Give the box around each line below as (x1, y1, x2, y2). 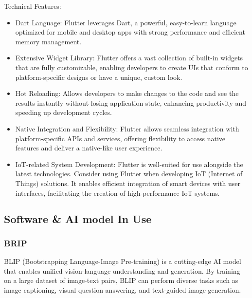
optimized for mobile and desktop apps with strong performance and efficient (15, 27, 245, 37)
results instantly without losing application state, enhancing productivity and (15, 97, 247, 108)
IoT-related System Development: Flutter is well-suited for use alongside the (15, 159, 243, 169)
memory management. (15, 36, 82, 46)
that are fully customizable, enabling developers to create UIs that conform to (15, 62, 248, 72)
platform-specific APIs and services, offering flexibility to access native (15, 133, 226, 143)
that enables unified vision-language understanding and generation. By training (4, 265, 240, 276)
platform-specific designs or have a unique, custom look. (15, 72, 182, 82)
